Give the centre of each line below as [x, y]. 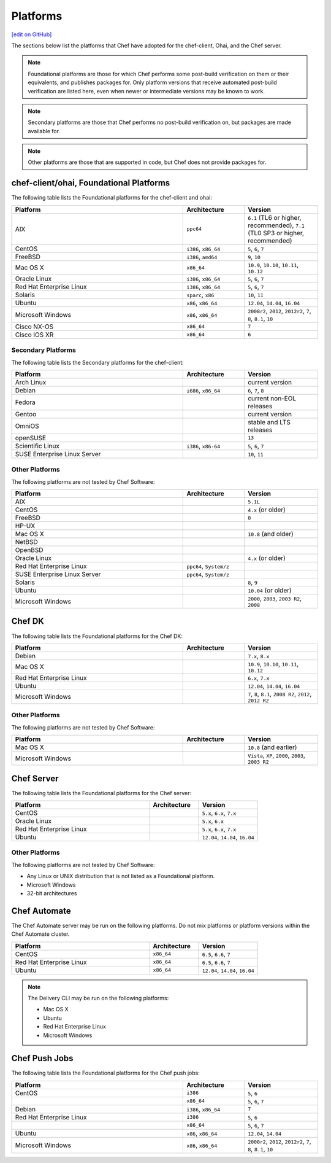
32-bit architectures [52, 893]
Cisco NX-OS [34, 327]
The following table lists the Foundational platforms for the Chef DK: [97, 636]
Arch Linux [31, 382]
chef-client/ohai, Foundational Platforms [91, 183]
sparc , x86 [200, 295]
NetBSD [26, 542]
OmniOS [27, 426]
